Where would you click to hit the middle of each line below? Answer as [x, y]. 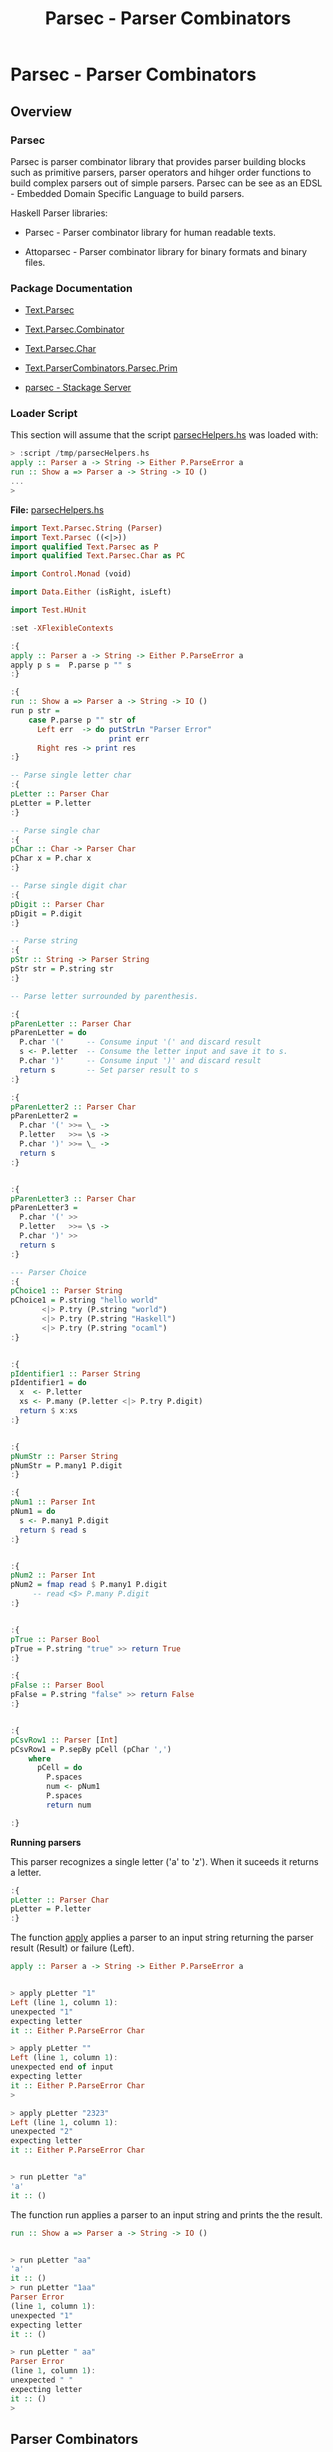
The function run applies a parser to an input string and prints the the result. [166, 2214]
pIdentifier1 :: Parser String [75, 1373]
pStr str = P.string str [62, 969]
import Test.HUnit [48, 610]
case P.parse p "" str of [82, 720]
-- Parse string [44, 941]
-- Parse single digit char [69, 886]
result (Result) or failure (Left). [72, 1948]
